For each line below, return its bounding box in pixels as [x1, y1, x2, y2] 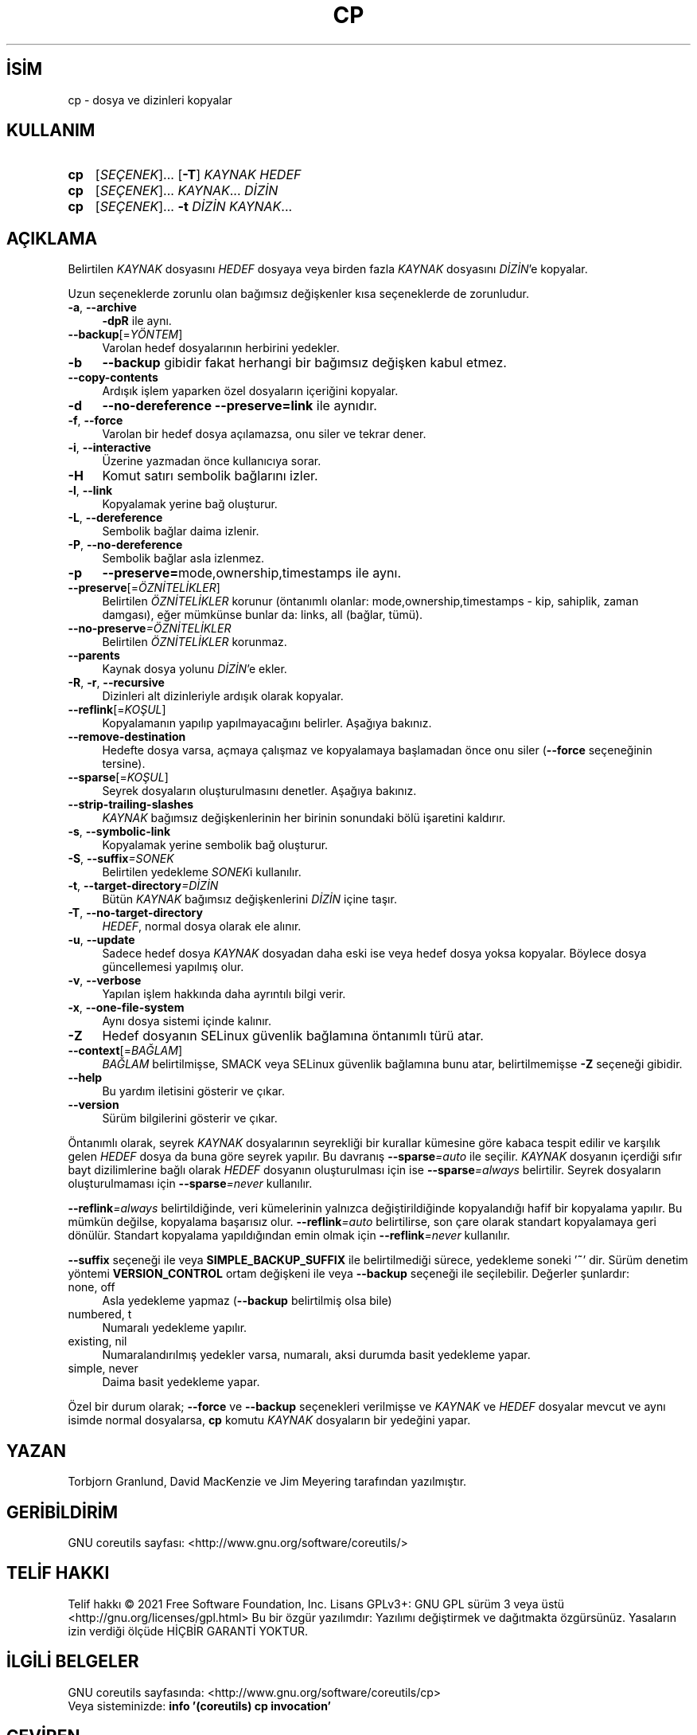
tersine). [102, 757, 146, 771]
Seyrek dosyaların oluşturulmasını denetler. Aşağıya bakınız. [102, 784, 417, 798]
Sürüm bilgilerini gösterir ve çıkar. [102, 1111, 278, 1126]
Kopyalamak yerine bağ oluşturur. [102, 497, 278, 511]
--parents [68, 648, 120, 663]
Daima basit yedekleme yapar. [102, 1375, 260, 1389]
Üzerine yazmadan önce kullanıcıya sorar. [102, 454, 321, 468]
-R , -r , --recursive [68, 676, 165, 690]
